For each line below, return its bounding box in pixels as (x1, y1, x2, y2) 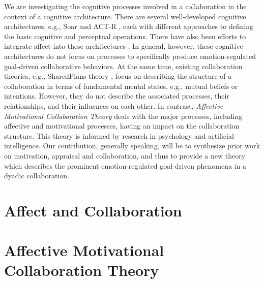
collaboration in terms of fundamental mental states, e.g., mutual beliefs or (4, 80, 238, 91)
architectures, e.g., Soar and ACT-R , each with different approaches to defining (4, 21, 254, 32)
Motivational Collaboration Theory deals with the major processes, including (4, 110, 243, 121)
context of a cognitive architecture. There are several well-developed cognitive (4, 11, 246, 21)
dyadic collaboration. (4, 170, 70, 181)
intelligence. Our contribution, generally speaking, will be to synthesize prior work (4, 140, 260, 151)
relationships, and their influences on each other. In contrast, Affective (4, 100, 223, 111)
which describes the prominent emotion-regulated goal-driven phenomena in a (4, 160, 246, 171)
